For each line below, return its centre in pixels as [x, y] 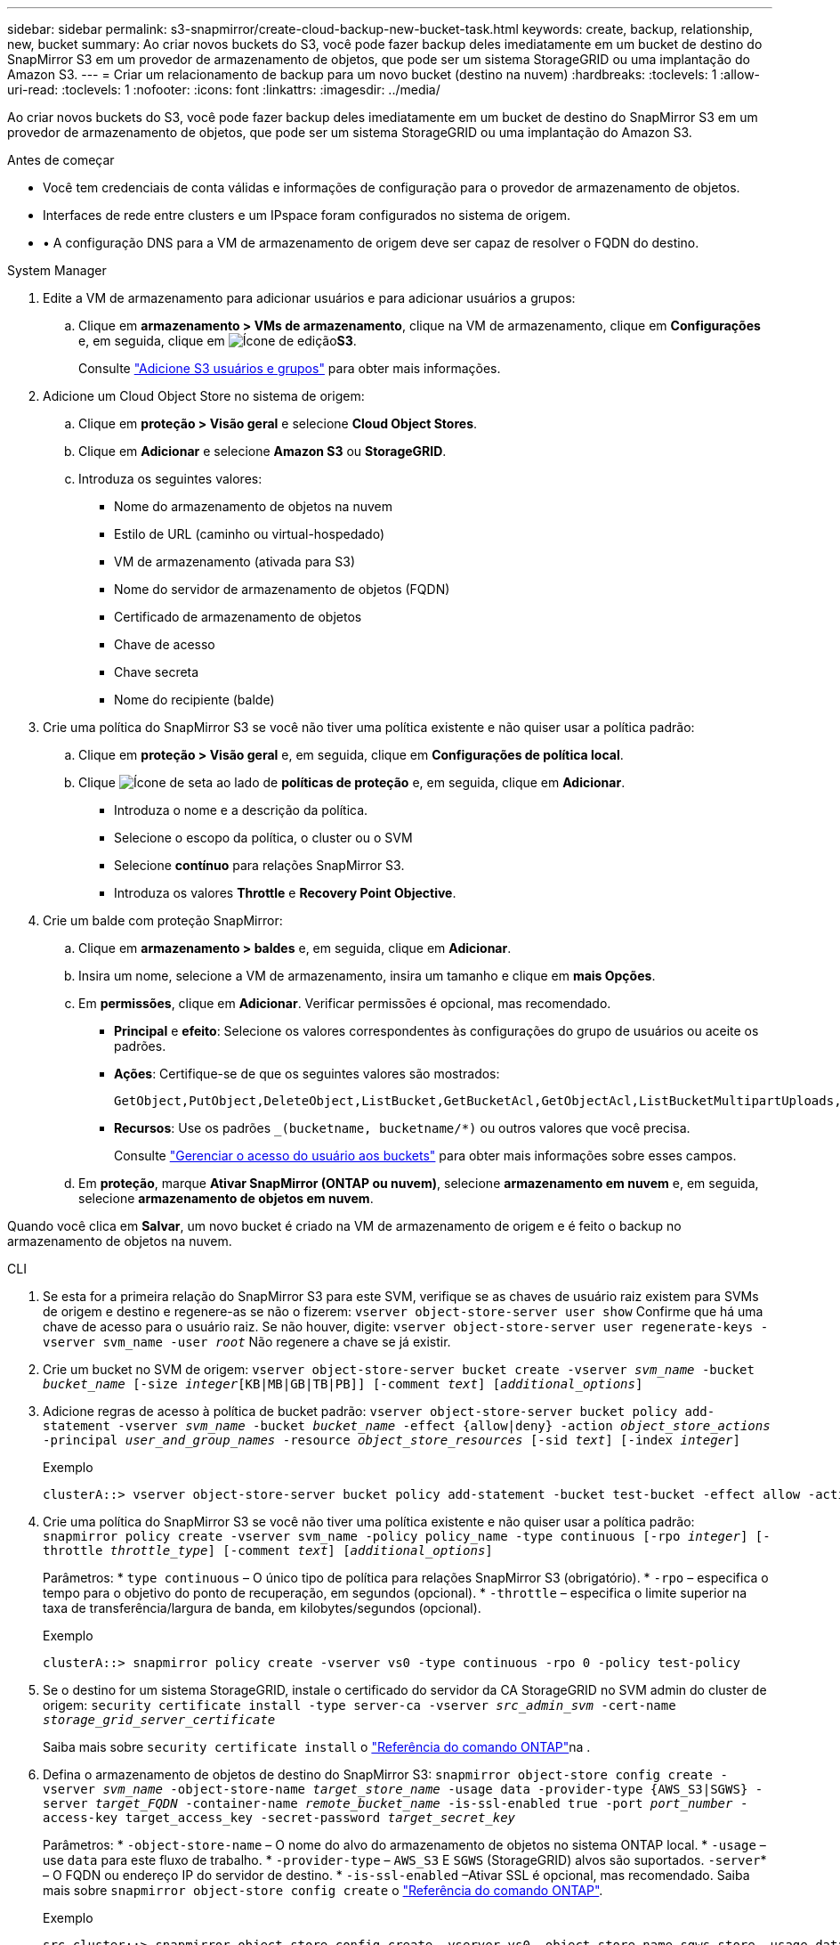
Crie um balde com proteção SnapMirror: [163, 920]
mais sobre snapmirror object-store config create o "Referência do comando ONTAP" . [323, 1890]
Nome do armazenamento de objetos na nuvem [253, 506]
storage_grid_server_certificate [159, 1720]
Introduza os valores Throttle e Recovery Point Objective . [285, 893]
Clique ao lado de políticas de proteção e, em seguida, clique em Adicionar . [352, 782]
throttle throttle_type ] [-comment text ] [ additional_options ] [268, 1550]
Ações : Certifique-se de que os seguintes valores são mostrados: [307, 1074]
